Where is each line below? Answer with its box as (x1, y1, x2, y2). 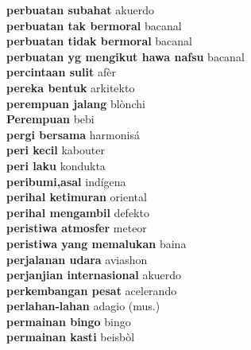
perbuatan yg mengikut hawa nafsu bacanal (6, 48, 245, 64)
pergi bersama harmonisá (6, 126, 140, 142)
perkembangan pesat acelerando (6, 282, 177, 298)
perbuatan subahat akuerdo (6, 2, 154, 17)
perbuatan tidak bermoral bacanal (6, 33, 193, 49)
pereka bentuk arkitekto (6, 79, 135, 95)
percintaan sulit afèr (6, 64, 116, 80)
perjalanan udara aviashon (6, 251, 148, 267)
